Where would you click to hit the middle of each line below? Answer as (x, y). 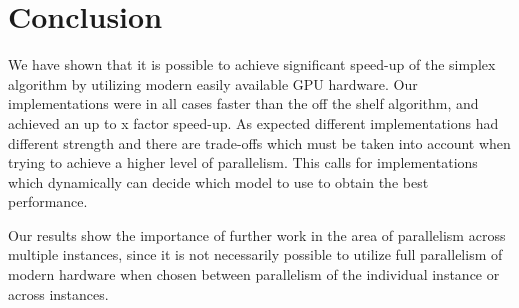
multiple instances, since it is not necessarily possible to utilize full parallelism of (255, 254)
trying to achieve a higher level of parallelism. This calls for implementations (243, 162)
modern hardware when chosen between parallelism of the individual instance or (254, 274)
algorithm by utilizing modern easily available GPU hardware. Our (213, 83)
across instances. (58, 293)
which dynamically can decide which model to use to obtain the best (218, 181)
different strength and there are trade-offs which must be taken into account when (259, 142)
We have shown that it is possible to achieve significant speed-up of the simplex (252, 64)
